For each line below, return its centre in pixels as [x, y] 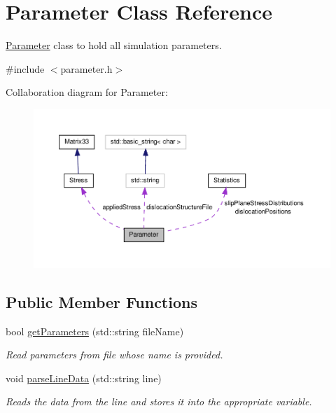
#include [25, 68]
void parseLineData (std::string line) [84, 378]
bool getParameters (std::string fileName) [95, 331]
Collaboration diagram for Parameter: [87, 92]
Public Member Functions [101, 301]
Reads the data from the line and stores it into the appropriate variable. [159, 401]
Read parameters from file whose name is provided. [114, 355]
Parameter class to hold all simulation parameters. [114, 45]
